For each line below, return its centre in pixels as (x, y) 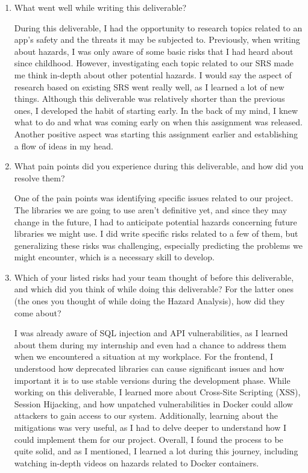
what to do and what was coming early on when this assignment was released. (158, 122)
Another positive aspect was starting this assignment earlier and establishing (156, 133)
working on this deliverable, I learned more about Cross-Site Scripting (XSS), (157, 392)
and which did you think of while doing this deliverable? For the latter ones (154, 289)
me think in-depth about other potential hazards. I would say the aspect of (153, 74)
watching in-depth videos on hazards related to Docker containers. (137, 462)
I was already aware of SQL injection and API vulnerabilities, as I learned (151, 333)
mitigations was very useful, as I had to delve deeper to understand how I (150, 427)
